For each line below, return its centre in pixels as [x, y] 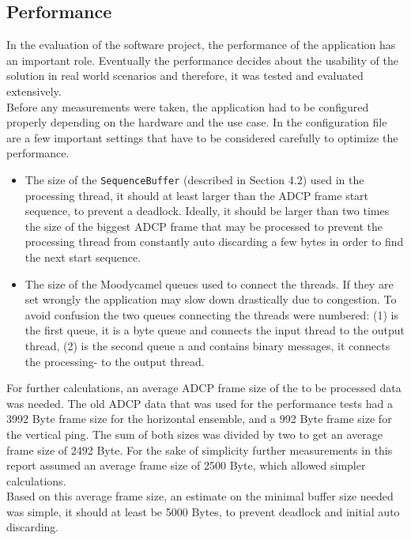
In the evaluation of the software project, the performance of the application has [201, 45]
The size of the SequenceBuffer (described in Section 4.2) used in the [194, 179]
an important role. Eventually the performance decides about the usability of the [202, 60]
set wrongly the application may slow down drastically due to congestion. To [211, 299]
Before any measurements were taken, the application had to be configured [188, 106]
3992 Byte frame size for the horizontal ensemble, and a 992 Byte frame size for [199, 419]
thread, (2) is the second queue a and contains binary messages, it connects [207, 345]
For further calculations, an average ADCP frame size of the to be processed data [204, 388]
